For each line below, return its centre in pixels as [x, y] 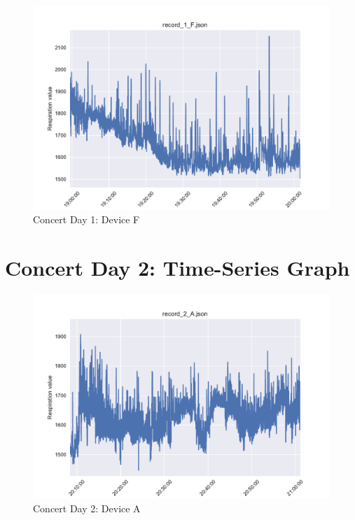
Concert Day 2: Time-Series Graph [177, 267]
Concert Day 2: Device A [87, 508]
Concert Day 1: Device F [86, 219]
